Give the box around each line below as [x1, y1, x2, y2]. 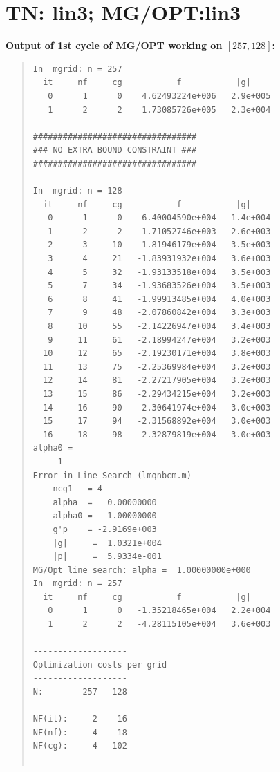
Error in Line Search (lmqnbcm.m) [32, 470, 192, 480]
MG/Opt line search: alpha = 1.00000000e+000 [32, 565, 251, 575]
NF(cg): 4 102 [32, 741, 127, 751]
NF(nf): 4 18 [32, 727, 127, 737]
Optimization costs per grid [32, 659, 167, 670]
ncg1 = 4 [53, 484, 103, 494]
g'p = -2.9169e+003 [53, 524, 157, 534]
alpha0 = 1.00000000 [53, 511, 157, 521]
